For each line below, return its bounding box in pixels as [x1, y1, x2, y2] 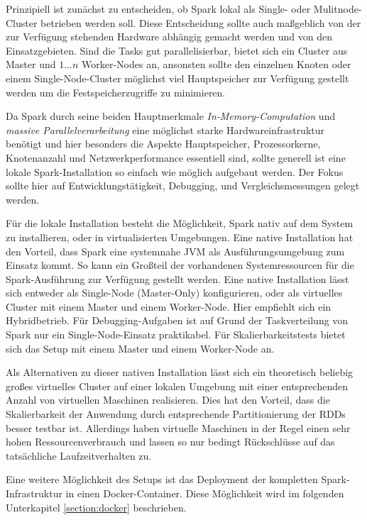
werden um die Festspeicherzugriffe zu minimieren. [6, 84, 226, 99]
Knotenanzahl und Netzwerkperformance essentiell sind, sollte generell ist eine [6, 150, 346, 165]
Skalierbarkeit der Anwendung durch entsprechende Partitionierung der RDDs [6, 406, 346, 421]
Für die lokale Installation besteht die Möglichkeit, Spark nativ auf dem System [6, 216, 354, 231]
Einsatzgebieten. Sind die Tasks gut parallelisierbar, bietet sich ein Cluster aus [6, 43, 348, 57]
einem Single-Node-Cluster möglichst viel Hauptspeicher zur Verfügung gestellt [6, 70, 349, 85]
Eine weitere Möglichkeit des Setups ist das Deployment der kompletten [6, 472, 318, 487]
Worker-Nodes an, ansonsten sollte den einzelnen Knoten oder [81, 57, 351, 72]
